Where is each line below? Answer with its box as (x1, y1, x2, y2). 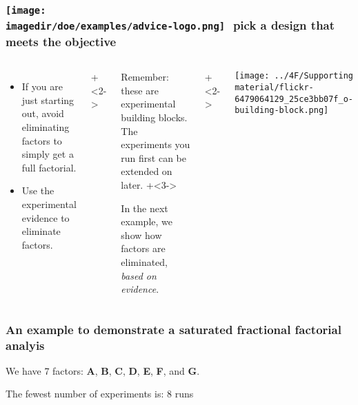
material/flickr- (235, 82, 314, 92)
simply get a (21, 147, 74, 161)
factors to (21, 133, 62, 147)
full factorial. (21, 160, 77, 174)
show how (121, 227, 162, 242)
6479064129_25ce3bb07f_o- (235, 94, 353, 104)
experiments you (121, 137, 190, 152)
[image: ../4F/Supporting (235, 71, 353, 81)
